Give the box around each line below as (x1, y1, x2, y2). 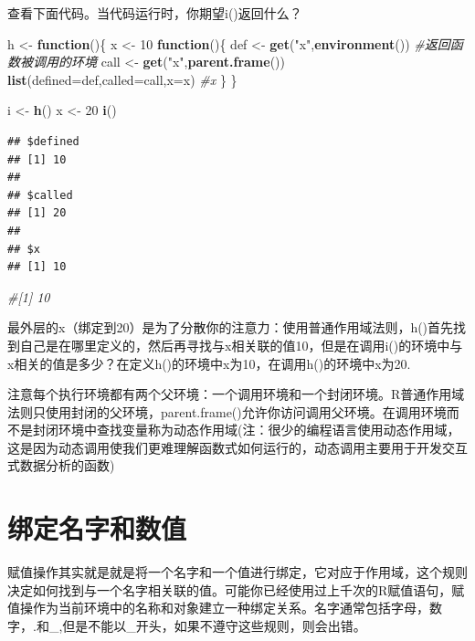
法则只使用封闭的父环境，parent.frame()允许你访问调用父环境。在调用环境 (7, 402, 447, 421)
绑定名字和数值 (7, 510, 187, 547)
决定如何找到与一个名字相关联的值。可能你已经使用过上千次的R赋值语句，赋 (7, 580, 465, 599)
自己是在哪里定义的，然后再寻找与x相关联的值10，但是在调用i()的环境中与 (19, 335, 463, 354)
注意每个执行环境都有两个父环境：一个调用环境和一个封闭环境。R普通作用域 (7, 384, 465, 404)
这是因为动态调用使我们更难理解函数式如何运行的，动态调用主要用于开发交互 (7, 437, 468, 457)
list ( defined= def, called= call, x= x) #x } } (7, 69, 237, 89)
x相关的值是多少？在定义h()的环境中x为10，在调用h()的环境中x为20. (7, 353, 411, 373)
